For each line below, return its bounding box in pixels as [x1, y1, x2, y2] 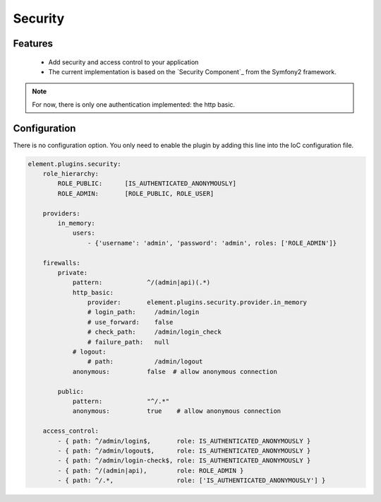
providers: [42, 209, 80, 217]
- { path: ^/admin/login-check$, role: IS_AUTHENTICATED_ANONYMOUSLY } [57, 457, 311, 465]
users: [72, 229, 95, 237]
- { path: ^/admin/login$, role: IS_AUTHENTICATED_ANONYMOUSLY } [57, 437, 311, 445]
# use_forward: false [87, 318, 174, 326]
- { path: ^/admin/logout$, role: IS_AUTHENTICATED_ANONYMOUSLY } [57, 446, 311, 455]
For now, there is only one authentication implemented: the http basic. [32, 100, 236, 109]
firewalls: [42, 259, 80, 267]
